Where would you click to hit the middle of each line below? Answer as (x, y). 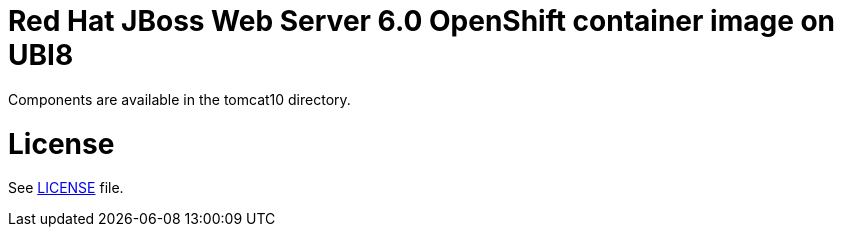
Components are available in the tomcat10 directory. (179, 99)
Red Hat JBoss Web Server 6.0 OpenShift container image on (422, 21)
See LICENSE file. (66, 188)
